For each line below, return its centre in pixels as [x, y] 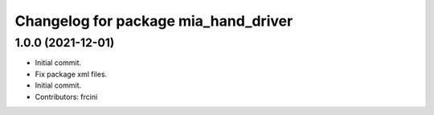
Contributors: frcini [66, 97]
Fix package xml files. [71, 74]
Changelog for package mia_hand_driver [154, 21]
